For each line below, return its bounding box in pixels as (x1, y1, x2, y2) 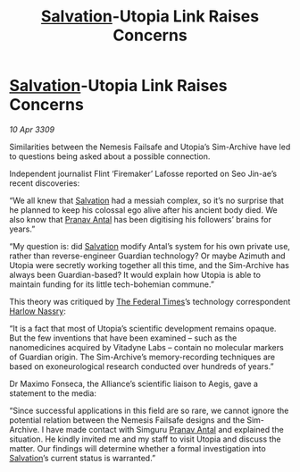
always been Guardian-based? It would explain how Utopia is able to (9, 269, 262, 280)
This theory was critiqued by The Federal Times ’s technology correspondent (9, 296, 291, 307)
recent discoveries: (9, 177, 80, 189)
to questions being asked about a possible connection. (9, 150, 211, 162)
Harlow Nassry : (9, 306, 67, 316)
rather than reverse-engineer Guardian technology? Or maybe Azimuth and (9, 250, 286, 261)
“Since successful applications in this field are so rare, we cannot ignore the (9, 405, 289, 416)
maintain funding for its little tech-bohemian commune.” (9, 279, 214, 290)
